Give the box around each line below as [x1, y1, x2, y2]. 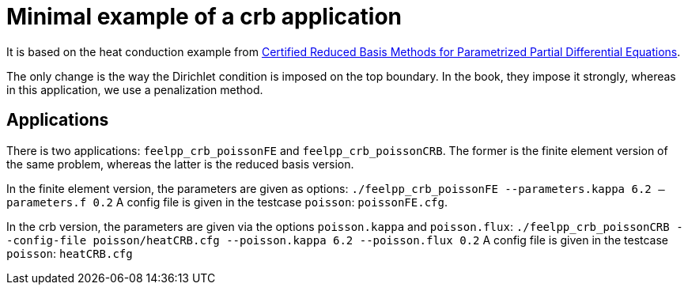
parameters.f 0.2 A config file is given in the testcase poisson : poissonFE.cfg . [6, 195, 448, 209]
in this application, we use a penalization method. [6, 82, 263, 96]
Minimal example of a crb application [6, 3, 402, 30]
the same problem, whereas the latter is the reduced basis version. [6, 157, 354, 171]
